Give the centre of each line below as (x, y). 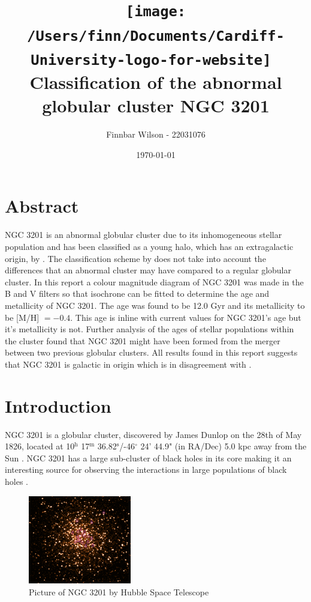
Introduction (58, 405)
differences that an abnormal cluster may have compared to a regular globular (148, 270)
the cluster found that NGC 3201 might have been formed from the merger (143, 340)
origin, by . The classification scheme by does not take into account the (135, 258)
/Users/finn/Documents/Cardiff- (156, 36)
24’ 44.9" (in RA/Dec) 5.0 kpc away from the (224, 446)
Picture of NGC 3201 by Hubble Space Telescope (119, 591)
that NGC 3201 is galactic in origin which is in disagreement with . (128, 364)
